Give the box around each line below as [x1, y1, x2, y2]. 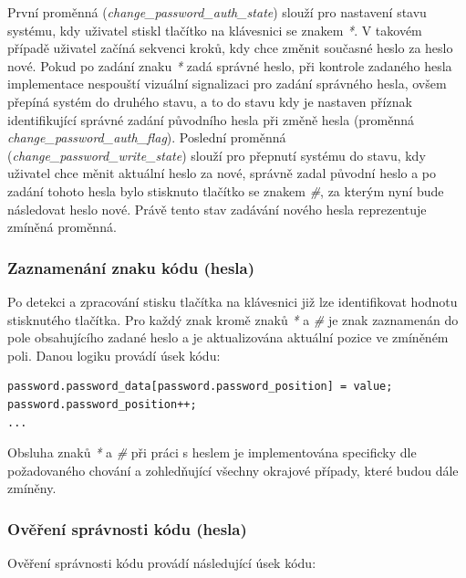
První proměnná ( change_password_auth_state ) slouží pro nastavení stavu [7, 3, 427, 21]
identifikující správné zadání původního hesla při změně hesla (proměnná [7, 110, 415, 129]
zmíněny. [7, 478, 57, 498]
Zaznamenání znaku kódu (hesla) [7, 256, 255, 278]
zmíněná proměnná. [7, 217, 117, 236]
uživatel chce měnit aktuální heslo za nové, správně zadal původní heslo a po [7, 163, 437, 183]
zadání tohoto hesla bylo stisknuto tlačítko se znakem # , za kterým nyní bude [7, 181, 444, 200]
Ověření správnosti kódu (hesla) [7, 517, 247, 540]
